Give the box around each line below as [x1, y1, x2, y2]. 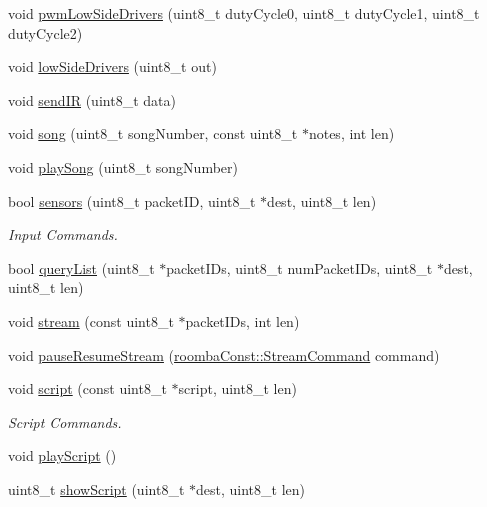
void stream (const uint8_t [8, 310, 174, 331]
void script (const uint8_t [8, 378, 167, 399]
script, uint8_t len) [178, 378, 297, 399]
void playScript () [8, 445, 117, 466]
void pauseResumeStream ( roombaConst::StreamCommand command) [8, 344, 440, 365]
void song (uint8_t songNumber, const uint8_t [8, 123, 298, 144]
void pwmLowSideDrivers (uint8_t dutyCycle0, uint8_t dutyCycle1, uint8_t [8, 3, 480, 23]
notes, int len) [308, 123, 395, 144]
